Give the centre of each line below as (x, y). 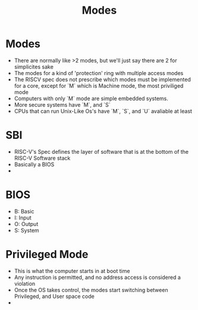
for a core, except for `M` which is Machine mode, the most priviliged (99, 86)
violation (25, 283)
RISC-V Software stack (42, 158)
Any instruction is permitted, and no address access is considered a (97, 277)
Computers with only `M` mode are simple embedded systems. (91, 98)
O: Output (26, 224)
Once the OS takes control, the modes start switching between (91, 290)
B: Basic (24, 211)
